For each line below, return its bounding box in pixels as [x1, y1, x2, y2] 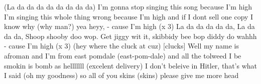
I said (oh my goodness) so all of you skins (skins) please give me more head [4, 70, 239, 80]
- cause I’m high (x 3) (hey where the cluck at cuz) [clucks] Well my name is [4, 40, 239, 51]
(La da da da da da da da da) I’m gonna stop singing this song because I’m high [4, 1, 252, 11]
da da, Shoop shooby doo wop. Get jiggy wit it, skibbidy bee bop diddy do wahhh [4, 30, 257, 41]
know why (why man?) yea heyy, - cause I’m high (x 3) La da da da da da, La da [4, 21, 255, 31]
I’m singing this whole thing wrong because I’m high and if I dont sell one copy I [4, 11, 253, 21]
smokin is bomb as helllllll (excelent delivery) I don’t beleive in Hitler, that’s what [4, 60, 257, 70]
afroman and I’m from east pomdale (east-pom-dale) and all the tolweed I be [4, 50, 241, 60]
